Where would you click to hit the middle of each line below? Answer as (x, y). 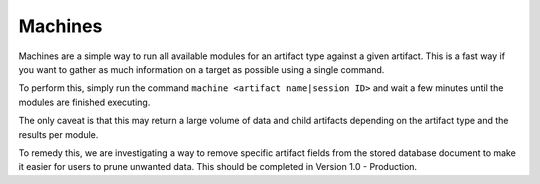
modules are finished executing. (84, 102)
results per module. (58, 134)
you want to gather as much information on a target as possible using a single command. (201, 69)
